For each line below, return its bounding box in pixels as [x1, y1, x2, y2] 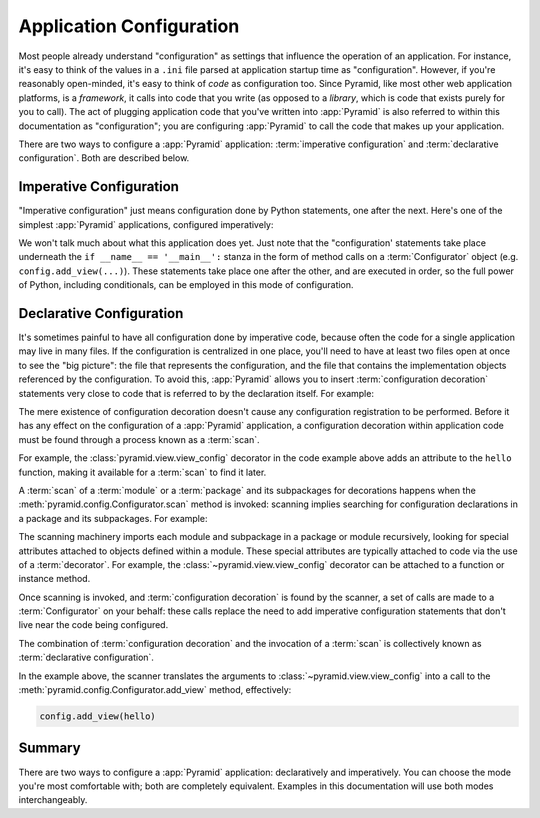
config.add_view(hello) [39, 711, 157, 722]
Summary [18, 740, 81, 757]
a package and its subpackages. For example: [18, 512, 208, 524]
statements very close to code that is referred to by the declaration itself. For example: [18, 387, 375, 399]
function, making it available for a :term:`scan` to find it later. [18, 466, 267, 478]
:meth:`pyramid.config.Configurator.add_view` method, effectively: [18, 684, 292, 696]
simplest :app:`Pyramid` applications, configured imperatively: [18, 218, 274, 230]
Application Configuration [18, 15, 240, 37]
